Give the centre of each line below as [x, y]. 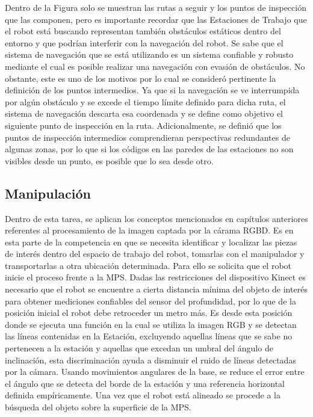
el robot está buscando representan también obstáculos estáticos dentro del [143, 31]
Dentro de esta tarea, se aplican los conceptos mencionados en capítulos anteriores [156, 218]
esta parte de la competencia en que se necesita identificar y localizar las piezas [151, 242]
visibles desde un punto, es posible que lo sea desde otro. [109, 160]
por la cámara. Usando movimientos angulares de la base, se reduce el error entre [155, 372]
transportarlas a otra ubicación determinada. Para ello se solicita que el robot [148, 265]
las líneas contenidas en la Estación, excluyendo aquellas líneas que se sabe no [149, 336]
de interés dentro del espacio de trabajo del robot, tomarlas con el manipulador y [155, 254]
